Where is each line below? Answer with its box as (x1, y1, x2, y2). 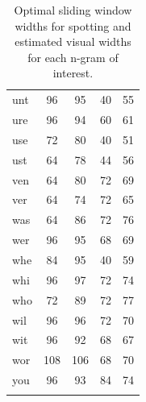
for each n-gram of (27, 48, 119, 65)
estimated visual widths (15, 33, 131, 50)
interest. (52, 64, 94, 81)
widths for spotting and (15, 17, 131, 34)
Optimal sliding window (14, 2, 132, 18)
